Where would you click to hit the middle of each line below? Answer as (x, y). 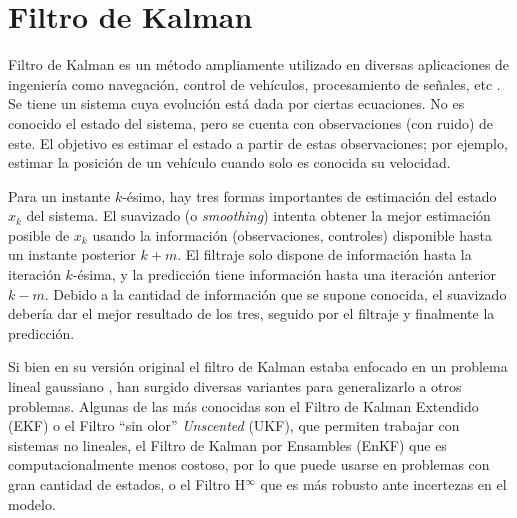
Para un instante (59, 195)
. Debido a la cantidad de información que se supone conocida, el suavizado (275, 293)
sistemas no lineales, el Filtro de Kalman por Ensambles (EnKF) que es (227, 444)
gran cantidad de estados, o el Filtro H (127, 484)
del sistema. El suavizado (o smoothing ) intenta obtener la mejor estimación (258, 215)
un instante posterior (72, 254)
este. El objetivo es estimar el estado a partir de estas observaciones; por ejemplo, (258, 142)
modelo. (32, 503)
